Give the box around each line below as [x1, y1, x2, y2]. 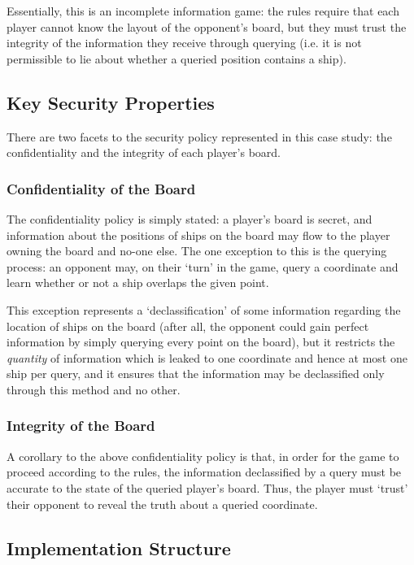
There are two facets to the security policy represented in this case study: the [7, 128, 392, 145]
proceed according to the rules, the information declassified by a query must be [7, 463, 402, 480]
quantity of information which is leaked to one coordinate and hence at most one [7, 349, 407, 366]
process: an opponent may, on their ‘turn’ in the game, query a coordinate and [7, 258, 399, 275]
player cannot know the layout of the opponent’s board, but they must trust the [7, 18, 407, 35]
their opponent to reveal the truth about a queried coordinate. [7, 495, 318, 512]
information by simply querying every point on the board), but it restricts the [7, 333, 395, 350]
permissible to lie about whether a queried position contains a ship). [7, 50, 346, 67]
